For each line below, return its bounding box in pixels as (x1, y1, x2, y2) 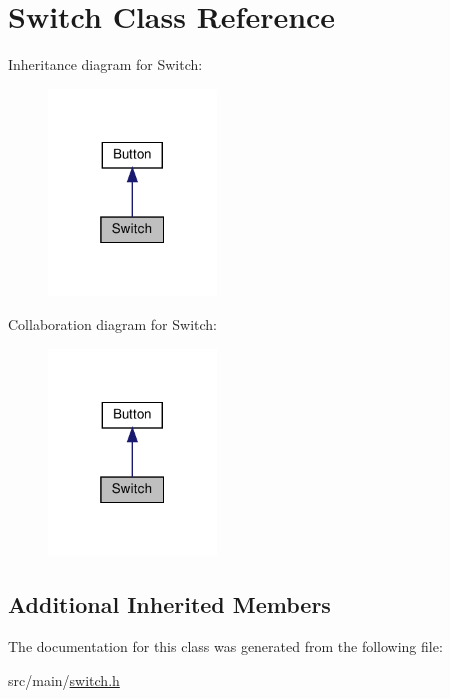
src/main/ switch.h (8, 669, 120, 690)
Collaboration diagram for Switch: (8, 313, 217, 334)
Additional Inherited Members (8, 589, 331, 620)
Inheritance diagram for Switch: (8, 54, 203, 75)
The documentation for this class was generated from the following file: (8, 636, 443, 657)
